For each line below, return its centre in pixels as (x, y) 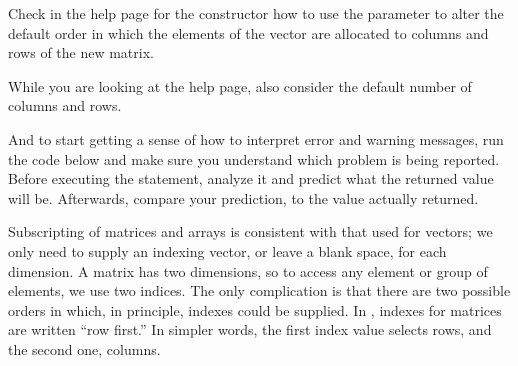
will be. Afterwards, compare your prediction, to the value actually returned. (243, 197)
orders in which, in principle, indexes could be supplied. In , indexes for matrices (255, 309)
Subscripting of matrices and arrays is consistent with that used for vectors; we (250, 231)
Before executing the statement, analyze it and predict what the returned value (251, 178)
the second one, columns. (84, 348)
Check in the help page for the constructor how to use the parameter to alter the (256, 13)
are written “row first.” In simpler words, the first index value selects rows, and (250, 329)
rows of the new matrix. (81, 52)
